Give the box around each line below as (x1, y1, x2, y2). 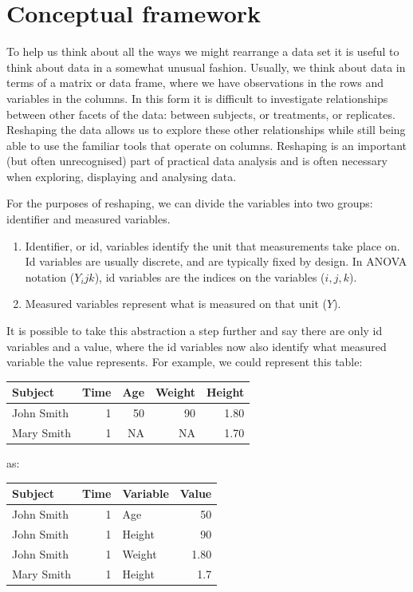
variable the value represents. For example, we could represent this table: (6, 353, 363, 370)
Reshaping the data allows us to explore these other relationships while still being (6, 121, 406, 138)
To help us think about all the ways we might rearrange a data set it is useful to (6, 43, 399, 60)
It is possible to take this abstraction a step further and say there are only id (6, 322, 383, 339)
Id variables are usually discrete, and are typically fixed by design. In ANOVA (25, 253, 407, 270)
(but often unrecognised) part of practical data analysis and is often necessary (6, 152, 387, 169)
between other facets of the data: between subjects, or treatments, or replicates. (6, 105, 395, 122)
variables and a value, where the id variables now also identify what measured (6, 337, 387, 354)
